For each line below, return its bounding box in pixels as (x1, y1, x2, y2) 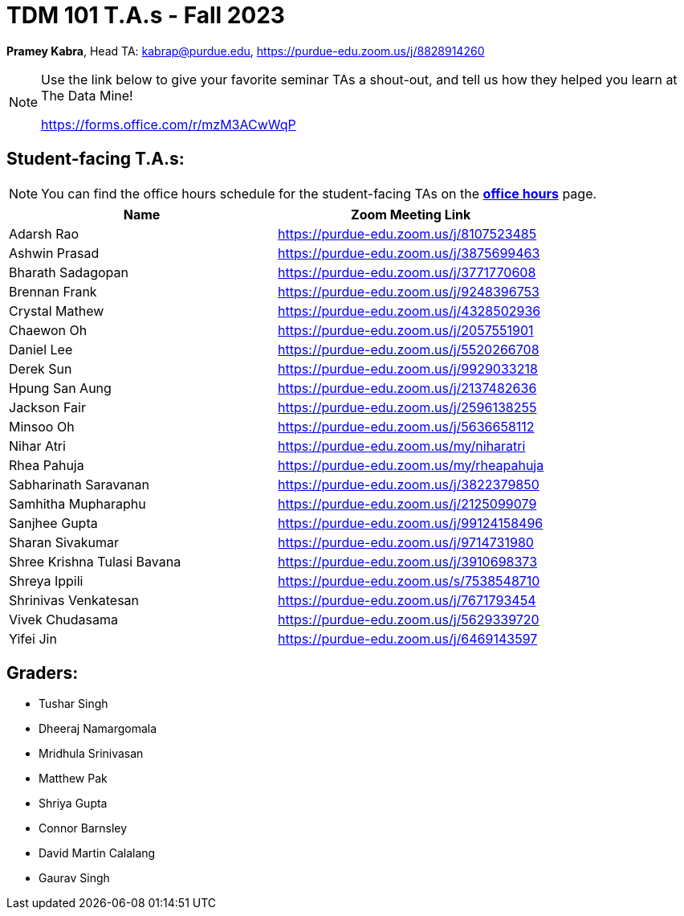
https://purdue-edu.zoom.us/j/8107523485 (278, 225, 537, 242)
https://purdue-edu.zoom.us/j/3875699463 (278, 244, 540, 261)
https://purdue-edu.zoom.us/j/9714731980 (278, 534, 534, 550)
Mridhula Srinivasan (39, 746, 144, 761)
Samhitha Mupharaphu (9, 495, 146, 512)
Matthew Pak (39, 771, 108, 786)
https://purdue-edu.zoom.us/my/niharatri (278, 437, 526, 454)
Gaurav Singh (39, 871, 110, 885)
